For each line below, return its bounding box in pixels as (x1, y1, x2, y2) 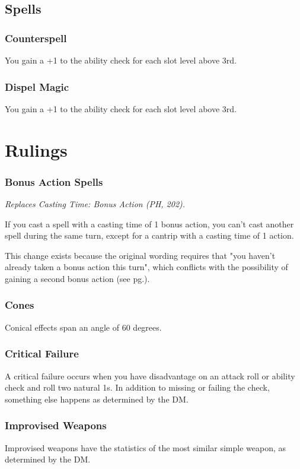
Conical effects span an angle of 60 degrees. (5, 321, 162, 333)
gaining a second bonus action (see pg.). (5, 272, 150, 284)
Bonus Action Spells (5, 174, 103, 189)
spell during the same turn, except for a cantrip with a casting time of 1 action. (5, 229, 294, 242)
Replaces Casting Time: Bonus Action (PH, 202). (5, 198, 186, 210)
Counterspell (5, 30, 67, 45)
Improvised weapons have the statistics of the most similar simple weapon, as (5, 441, 286, 454)
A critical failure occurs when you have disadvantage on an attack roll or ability (5, 369, 295, 382)
